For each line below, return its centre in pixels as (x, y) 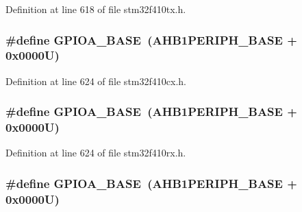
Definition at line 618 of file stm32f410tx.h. (96, 9)
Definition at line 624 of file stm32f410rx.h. (96, 153)
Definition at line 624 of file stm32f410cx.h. (96, 81)
